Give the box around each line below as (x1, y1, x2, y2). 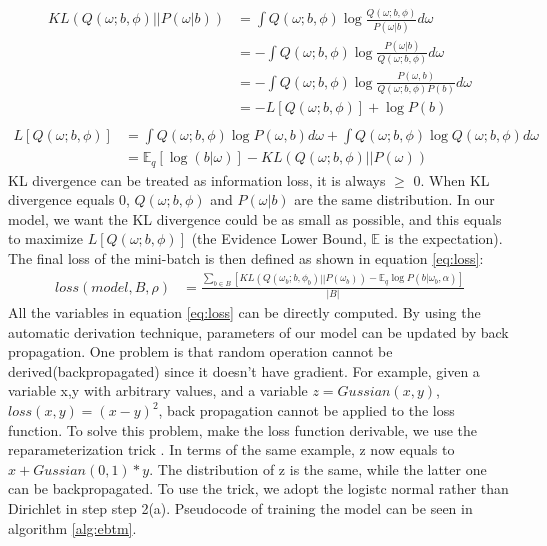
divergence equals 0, (8, 189, 130, 210)
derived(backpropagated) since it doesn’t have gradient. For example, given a (8, 360, 480, 381)
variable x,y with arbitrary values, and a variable (8, 380, 308, 401)
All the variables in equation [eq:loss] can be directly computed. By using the (8, 302, 481, 323)
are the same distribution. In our (294, 189, 495, 210)
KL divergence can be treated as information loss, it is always (8, 169, 386, 190)
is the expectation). (384, 228, 503, 249)
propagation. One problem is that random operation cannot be (8, 341, 393, 362)
